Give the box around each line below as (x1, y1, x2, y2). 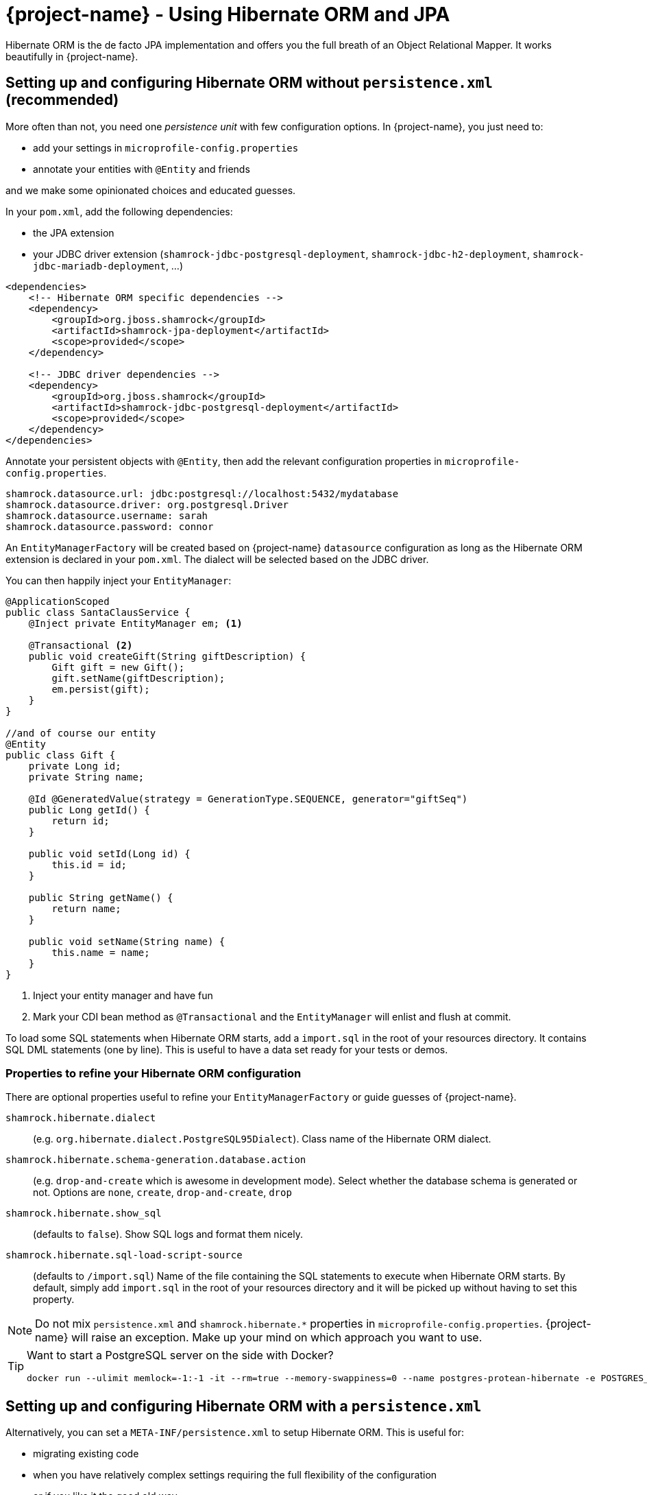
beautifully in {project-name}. (5, 50, 138, 62)
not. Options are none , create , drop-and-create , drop (33, 1186, 292, 1199)
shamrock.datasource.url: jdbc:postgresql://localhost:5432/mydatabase (5, 488, 399, 499)
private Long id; (28, 760, 121, 772)
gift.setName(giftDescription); (51, 672, 225, 684)
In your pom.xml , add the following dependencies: (5, 205, 233, 217)
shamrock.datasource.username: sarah (5, 510, 208, 521)
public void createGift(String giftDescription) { (28, 650, 306, 662)
